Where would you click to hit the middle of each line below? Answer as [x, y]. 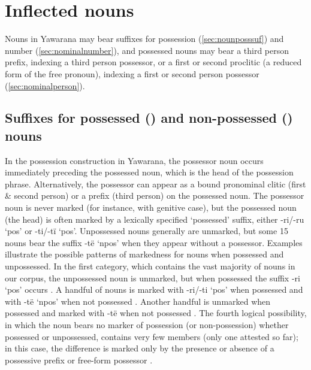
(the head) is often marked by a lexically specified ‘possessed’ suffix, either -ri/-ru [155, 219]
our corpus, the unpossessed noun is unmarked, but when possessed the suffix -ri [153, 277]
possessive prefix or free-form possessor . [79, 360]
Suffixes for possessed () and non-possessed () [149, 118]
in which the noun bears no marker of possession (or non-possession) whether [147, 324]
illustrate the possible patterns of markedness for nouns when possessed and [144, 254]
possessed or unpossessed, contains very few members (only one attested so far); [152, 336]
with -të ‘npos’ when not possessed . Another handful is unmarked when [138, 301]
